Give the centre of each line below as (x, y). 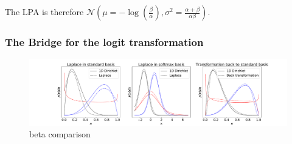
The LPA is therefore (44, 11)
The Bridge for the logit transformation (104, 41)
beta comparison (60, 134)
